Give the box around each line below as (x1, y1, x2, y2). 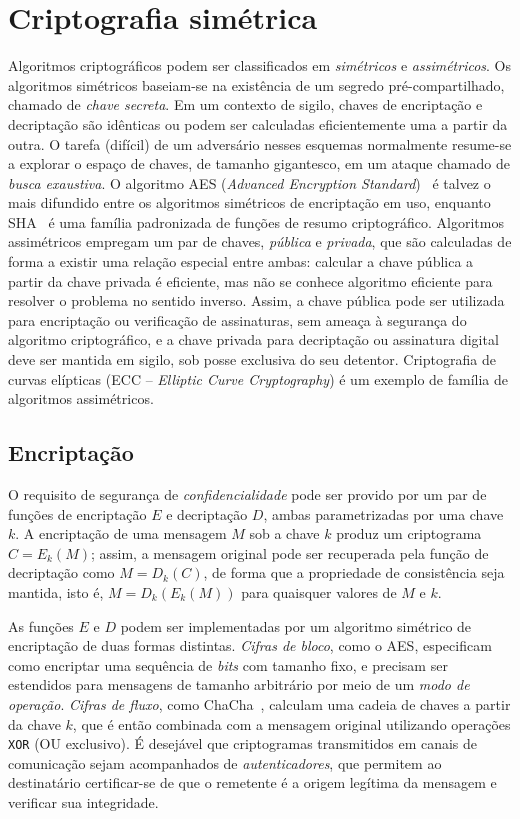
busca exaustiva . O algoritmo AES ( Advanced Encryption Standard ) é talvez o (8, 172, 491, 193)
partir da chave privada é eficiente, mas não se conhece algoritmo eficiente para (8, 270, 493, 291)
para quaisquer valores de (241, 581, 397, 602)
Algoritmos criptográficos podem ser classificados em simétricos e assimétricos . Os (8, 55, 512, 76)
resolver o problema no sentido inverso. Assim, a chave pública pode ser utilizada (8, 290, 505, 311)
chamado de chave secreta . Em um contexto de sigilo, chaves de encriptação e (8, 94, 483, 115)
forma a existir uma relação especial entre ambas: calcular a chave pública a (8, 251, 474, 272)
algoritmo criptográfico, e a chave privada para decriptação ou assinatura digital (8, 329, 499, 350)
